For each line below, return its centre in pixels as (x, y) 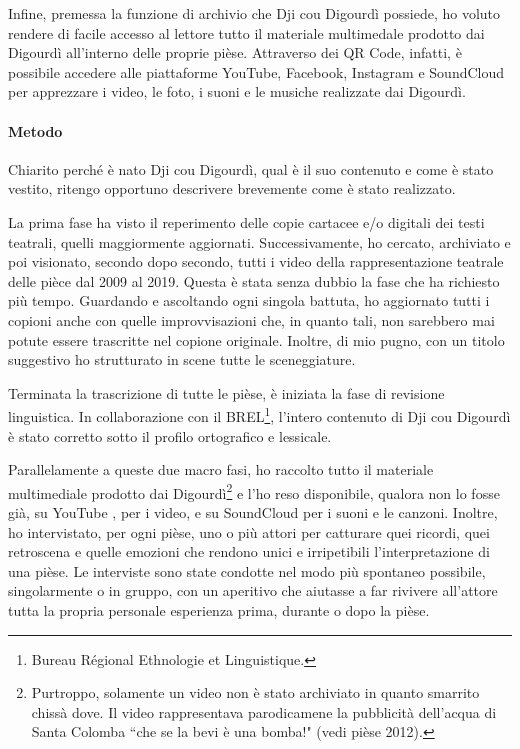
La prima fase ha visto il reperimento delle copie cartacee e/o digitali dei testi (246, 221)
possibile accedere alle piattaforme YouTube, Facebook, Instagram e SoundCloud (256, 71)
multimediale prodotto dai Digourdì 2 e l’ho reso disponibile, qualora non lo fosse (254, 491)
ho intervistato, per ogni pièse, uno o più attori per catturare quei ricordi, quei (249, 531)
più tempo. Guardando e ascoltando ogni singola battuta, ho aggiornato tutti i (249, 300)
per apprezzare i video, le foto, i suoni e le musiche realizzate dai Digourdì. (237, 91)
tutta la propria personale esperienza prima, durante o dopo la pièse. (219, 609)
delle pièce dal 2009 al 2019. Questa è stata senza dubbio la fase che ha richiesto (254, 280)
